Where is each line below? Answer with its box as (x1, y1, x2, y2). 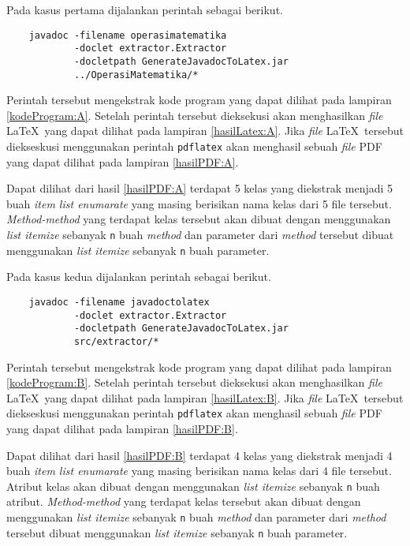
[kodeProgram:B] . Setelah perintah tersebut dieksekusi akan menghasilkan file (6, 374, 382, 391)
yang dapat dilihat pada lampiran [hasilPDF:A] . (6, 153, 239, 170)
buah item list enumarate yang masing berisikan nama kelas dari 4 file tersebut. (6, 462, 392, 479)
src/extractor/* (73, 335, 159, 347)
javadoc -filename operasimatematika (28, 29, 227, 41)
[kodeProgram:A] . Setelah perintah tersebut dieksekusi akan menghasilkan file (6, 107, 383, 123)
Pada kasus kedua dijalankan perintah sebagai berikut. (6, 268, 271, 285)
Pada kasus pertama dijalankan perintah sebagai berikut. (6, 2, 283, 17)
